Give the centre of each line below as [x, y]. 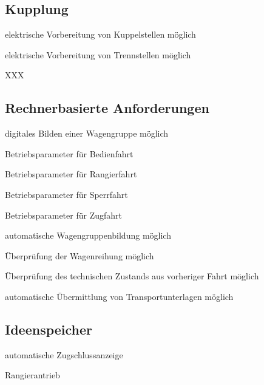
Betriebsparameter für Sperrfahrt [66, 194]
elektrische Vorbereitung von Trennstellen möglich [98, 54]
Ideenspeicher [49, 329]
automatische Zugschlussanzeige [64, 354]
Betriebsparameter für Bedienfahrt [69, 153]
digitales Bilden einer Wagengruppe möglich [87, 133]
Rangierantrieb [32, 375]
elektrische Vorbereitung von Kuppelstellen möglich [100, 34]
